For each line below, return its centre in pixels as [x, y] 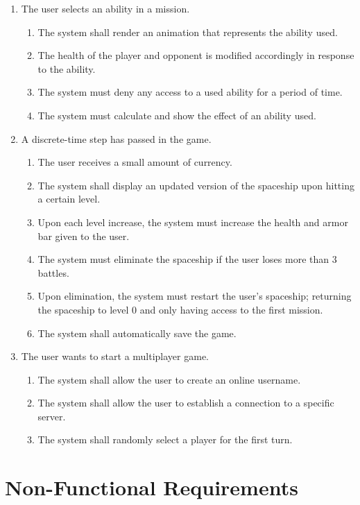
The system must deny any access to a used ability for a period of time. [190, 92]
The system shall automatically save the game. [137, 333]
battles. [53, 272]
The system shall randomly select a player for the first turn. [165, 439]
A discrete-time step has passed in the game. [116, 138]
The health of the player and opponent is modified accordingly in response [196, 55]
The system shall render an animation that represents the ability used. [188, 32]
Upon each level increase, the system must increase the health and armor [193, 222]
